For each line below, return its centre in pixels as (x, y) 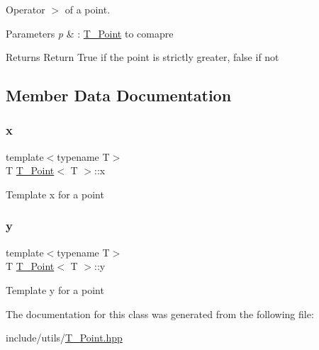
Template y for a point (55, 289)
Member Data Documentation (119, 95)
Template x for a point (55, 194)
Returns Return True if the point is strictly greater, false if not (142, 57)
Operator (26, 9)
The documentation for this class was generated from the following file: (160, 314)
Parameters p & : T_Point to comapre (90, 33)
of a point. (88, 9)
